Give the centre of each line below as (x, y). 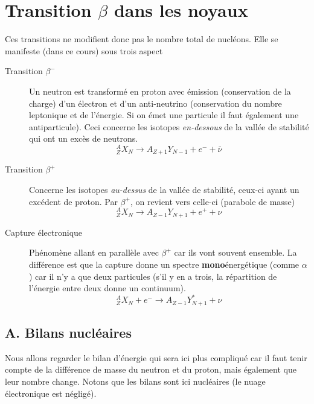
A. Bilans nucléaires (68, 333)
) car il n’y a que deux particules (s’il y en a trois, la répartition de (153, 276)
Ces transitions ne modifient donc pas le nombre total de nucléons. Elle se (142, 39)
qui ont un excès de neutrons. (84, 138)
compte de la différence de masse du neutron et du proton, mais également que (151, 369)
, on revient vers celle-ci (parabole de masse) (213, 201)
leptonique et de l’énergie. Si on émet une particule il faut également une (164, 115)
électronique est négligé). (51, 393)
